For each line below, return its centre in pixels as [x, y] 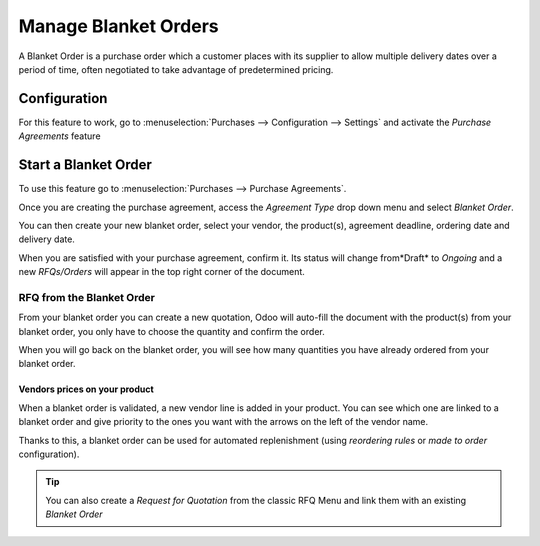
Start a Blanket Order [85, 165]
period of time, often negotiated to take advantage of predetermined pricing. [176, 69]
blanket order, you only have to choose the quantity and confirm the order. [171, 331]
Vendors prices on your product [86, 389]
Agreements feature [59, 136]
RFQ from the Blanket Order [86, 297]
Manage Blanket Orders [118, 26]
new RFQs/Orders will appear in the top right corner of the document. [161, 272]
